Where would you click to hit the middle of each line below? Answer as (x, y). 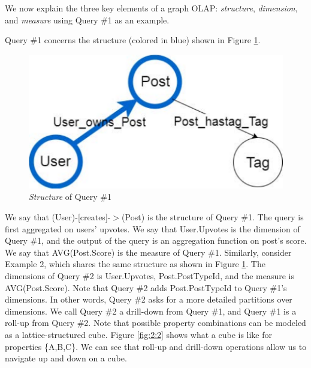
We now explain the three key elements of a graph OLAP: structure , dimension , (151, 8)
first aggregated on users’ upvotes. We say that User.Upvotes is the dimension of (153, 228)
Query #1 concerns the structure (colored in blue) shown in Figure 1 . (133, 40)
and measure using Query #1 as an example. (87, 20)
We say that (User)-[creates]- (58, 216)
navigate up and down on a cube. (66, 358)
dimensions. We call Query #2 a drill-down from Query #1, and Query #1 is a (151, 311)
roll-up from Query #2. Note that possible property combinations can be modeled (155, 323)
